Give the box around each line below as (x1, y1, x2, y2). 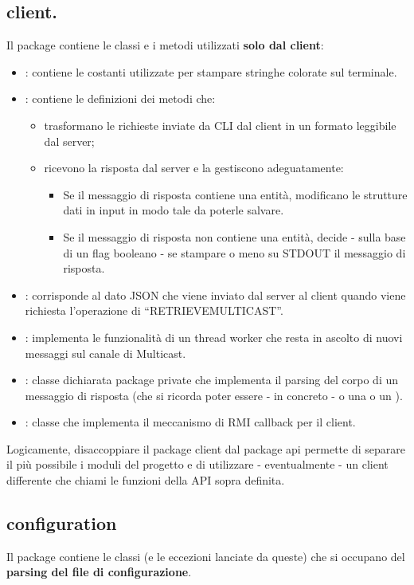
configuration (6, 511, 117, 536)
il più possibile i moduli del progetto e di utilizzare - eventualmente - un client (6, 456, 389, 473)
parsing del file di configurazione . (6, 563, 192, 580)
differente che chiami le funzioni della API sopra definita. (6, 472, 285, 489)
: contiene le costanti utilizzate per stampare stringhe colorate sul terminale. (25, 63, 397, 80)
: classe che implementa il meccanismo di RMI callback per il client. (25, 414, 356, 430)
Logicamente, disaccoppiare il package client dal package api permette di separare (6, 440, 405, 457)
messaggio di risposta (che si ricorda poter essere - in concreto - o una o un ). (25, 387, 403, 403)
